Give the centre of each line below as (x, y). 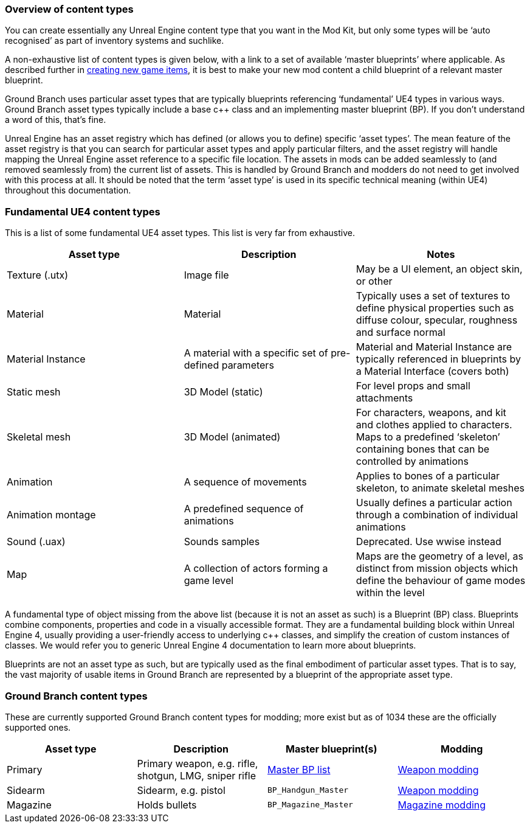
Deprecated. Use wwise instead (428, 542)
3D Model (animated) (232, 437)
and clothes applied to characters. (434, 425)
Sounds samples (222, 542)
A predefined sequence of (244, 509)
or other (374, 281)
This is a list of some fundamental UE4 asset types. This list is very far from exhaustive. (180, 233)
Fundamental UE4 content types (83, 211)
